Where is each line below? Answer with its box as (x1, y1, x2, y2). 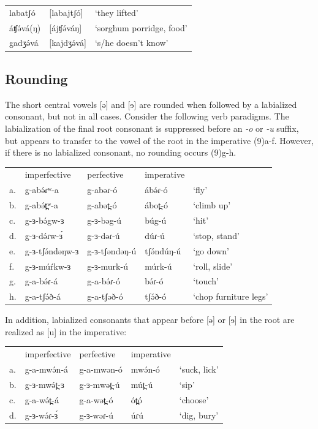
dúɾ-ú (145, 229, 165, 241)
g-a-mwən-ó (79, 363, 123, 376)
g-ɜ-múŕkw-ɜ (25, 259, 71, 272)
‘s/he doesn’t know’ (94, 36, 168, 49)
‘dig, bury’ (179, 408, 219, 421)
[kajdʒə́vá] (49, 36, 86, 49)
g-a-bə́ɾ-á (25, 275, 58, 287)
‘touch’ (193, 275, 219, 287)
